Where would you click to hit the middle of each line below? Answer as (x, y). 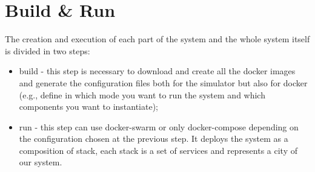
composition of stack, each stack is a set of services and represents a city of (158, 150)
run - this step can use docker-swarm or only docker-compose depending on (159, 126)
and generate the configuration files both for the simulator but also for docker (163, 82)
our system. (41, 162)
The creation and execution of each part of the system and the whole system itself (157, 39)
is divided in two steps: (48, 50)
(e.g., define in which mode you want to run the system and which (142, 94)
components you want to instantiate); (89, 107)
